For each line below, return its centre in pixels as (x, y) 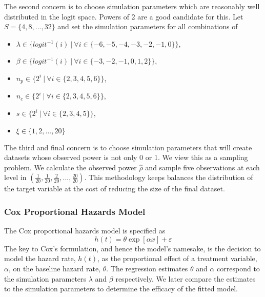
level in (15, 177)
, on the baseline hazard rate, (55, 268)
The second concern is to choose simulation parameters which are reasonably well (132, 6)
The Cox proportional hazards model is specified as (85, 231)
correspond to (238, 268)
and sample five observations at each (202, 167)
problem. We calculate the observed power (70, 167)
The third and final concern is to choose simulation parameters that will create (128, 147)
